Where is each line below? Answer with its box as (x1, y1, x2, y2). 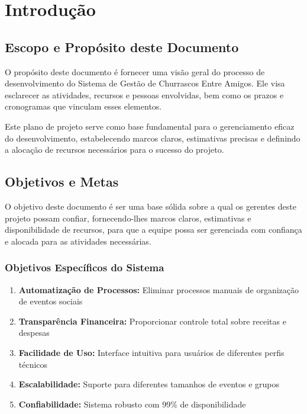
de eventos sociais (18, 295, 83, 307)
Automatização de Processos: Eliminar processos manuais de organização (18, 283, 299, 296)
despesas (18, 326, 50, 339)
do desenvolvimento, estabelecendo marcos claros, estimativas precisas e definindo (5, 131, 300, 144)
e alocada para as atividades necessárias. (5, 235, 151, 247)
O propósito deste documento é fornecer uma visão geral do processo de (5, 65, 265, 78)
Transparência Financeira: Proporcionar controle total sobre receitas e (18, 314, 286, 327)
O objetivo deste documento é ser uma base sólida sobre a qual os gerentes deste (5, 200, 296, 212)
